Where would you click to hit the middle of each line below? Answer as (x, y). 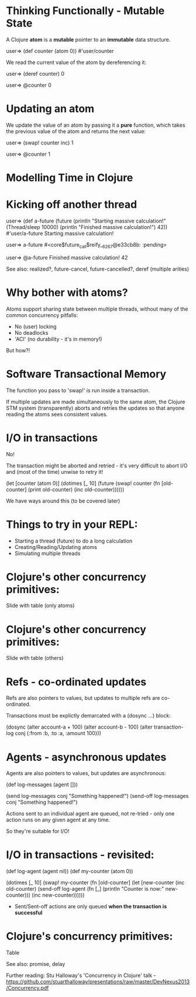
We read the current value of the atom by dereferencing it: (76, 62)
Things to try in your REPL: (72, 524)
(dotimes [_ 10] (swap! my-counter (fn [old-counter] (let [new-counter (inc (95, 883)
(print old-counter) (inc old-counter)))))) (76, 489)
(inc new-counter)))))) (58, 895)
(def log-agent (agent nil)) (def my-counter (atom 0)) (70, 871)
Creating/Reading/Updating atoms (56, 547)
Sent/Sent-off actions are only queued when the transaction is (91, 907)
